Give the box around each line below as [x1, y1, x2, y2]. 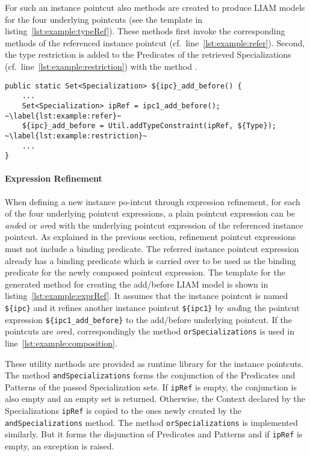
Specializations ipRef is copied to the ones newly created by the [5, 404, 242, 417]
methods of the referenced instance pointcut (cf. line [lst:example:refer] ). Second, [5, 36, 305, 49]
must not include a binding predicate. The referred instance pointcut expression [5, 242, 299, 254]
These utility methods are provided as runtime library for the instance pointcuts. [5, 357, 304, 369]
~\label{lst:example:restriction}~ [5, 131, 147, 140]
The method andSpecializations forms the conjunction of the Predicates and [5, 369, 296, 381]
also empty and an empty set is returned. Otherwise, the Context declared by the [5, 392, 305, 405]
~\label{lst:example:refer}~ [5, 111, 122, 120]
